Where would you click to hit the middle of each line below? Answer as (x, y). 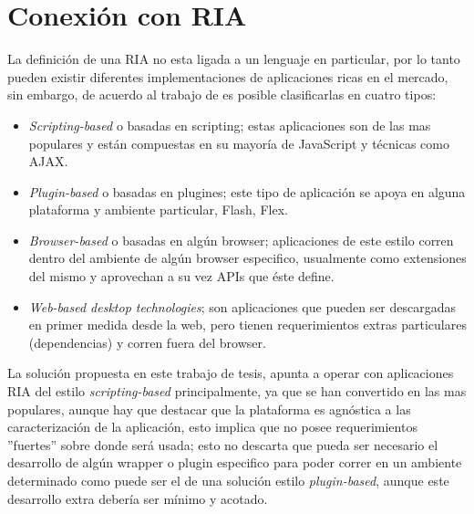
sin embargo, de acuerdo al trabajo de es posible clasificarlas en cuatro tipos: (222, 94)
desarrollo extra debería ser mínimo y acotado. (138, 498)
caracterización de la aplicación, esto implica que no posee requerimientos (212, 427)
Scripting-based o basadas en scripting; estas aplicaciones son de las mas (230, 125)
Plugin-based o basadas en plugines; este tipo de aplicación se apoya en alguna (247, 191)
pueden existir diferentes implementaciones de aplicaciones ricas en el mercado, (228, 76)
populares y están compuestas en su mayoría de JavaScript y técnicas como (239, 143)
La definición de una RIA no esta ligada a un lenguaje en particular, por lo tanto (234, 59)
